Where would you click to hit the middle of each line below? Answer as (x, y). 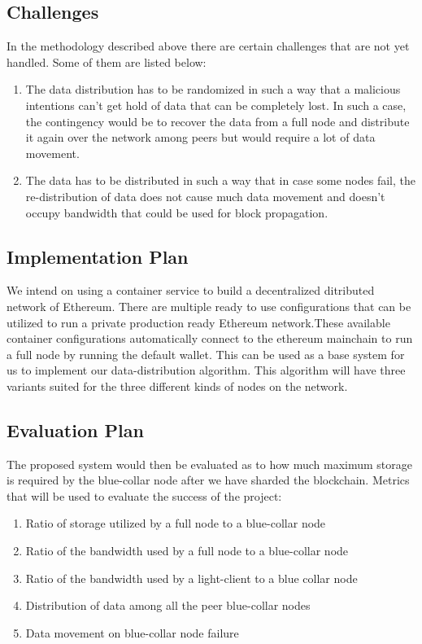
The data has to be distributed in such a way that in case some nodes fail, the (220, 180)
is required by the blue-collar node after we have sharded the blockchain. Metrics (208, 480)
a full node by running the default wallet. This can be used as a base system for (206, 354)
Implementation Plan (98, 256)
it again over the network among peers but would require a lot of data (200, 137)
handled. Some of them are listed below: (107, 61)
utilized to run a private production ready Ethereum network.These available (198, 322)
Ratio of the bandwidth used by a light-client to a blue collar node (191, 578)
